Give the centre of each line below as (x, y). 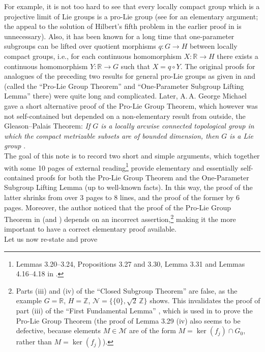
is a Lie (241, 135)
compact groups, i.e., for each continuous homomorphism (93, 56)
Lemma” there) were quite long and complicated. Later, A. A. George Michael (125, 96)
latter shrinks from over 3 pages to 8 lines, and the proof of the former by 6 (122, 197)
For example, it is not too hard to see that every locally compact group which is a (132, 6)
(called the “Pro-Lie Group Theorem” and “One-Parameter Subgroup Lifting (124, 86)
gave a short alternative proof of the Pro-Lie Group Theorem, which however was (131, 105)
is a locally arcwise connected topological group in (178, 126)
